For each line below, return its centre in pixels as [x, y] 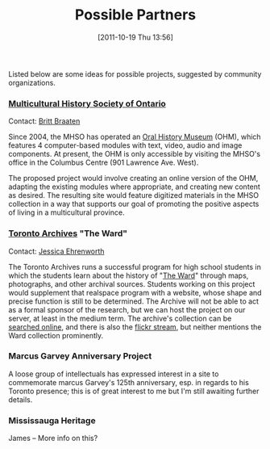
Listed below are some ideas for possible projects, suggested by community [135, 73]
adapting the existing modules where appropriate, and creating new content [134, 187]
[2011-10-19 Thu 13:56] [135, 37]
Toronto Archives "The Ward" [68, 233]
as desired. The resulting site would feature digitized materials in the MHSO [134, 195]
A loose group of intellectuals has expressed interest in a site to [114, 374]
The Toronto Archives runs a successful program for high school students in [135, 266]
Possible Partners [135, 15]
